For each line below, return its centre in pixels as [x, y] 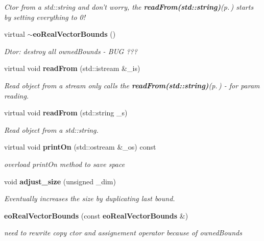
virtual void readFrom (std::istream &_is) [72, 68]
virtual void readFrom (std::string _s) [66, 113]
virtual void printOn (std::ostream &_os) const [80, 147]
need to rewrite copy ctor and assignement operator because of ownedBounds [123, 233]
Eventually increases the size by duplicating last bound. [90, 198]
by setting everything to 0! [45, 17]
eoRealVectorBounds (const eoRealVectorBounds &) [96, 215]
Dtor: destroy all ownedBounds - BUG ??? [71, 51]
